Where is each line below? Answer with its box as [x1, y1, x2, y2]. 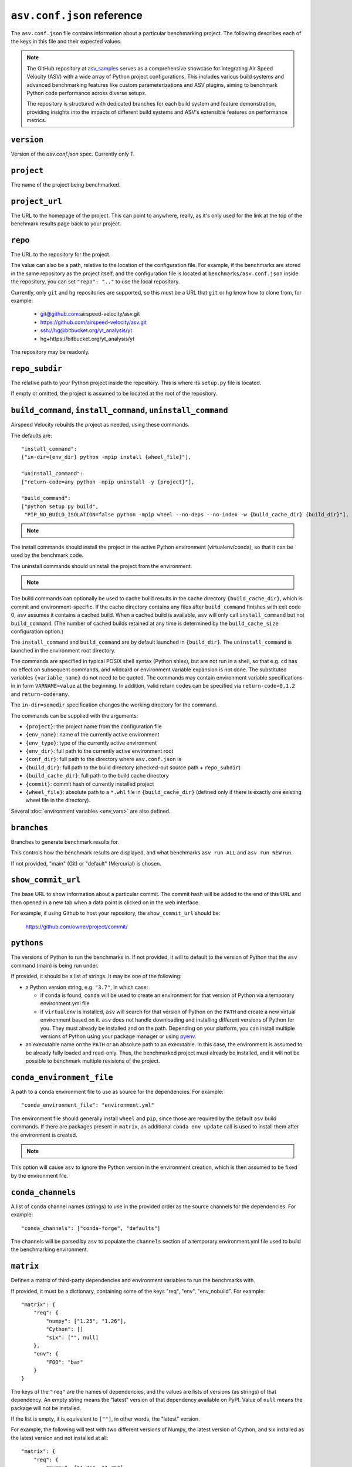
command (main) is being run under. [11, 962, 99, 969]
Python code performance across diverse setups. [26, 89, 147, 96]
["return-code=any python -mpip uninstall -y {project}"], [21, 478, 195, 485]
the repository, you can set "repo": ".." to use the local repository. [11, 278, 180, 285]
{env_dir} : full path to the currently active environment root [25, 748, 174, 755]
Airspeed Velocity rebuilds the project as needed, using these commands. [11, 421, 190, 428]
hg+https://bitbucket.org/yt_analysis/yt [40, 335, 135, 342]
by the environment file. [11, 1172, 69, 1179]
